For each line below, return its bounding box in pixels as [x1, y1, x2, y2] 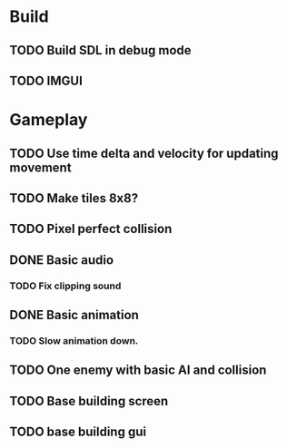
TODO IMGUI [9, 73, 84, 88]
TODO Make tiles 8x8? [9, 190, 139, 206]
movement [9, 160, 72, 175]
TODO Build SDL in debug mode [9, 43, 193, 58]
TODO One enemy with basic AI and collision [9, 363, 267, 378]
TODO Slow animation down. [9, 334, 139, 346]
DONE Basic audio [9, 252, 114, 268]
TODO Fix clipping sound [9, 279, 122, 292]
